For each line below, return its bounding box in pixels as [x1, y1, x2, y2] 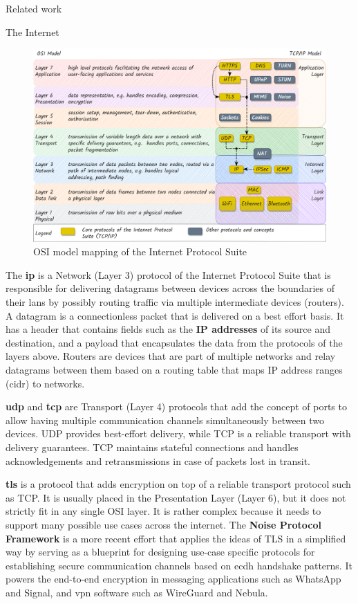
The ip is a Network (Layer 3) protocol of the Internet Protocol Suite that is [6, 267, 331, 282]
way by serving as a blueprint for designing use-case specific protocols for [6, 544, 315, 559]
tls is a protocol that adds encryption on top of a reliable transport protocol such [6, 477, 351, 491]
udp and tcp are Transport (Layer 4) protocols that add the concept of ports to [6, 399, 347, 414]
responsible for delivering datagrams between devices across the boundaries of [6, 281, 335, 295]
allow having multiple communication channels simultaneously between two [6, 412, 325, 427]
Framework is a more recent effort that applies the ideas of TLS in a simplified [6, 531, 346, 545]
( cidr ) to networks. [6, 376, 85, 390]
